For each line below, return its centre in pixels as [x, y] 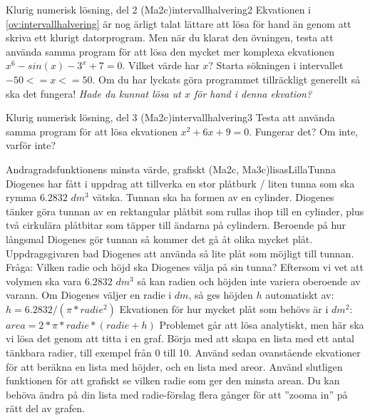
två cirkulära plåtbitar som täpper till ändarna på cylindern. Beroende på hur [176, 225]
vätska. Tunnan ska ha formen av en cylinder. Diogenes [213, 197]
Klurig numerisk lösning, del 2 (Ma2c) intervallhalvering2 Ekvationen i [158, 9]
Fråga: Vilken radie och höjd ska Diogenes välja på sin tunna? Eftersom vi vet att [185, 267]
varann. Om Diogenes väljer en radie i [89, 295]
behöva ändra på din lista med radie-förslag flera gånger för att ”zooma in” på [177, 394]
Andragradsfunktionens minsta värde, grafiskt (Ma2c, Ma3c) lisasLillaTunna [171, 169]
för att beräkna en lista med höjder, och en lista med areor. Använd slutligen [174, 366]
